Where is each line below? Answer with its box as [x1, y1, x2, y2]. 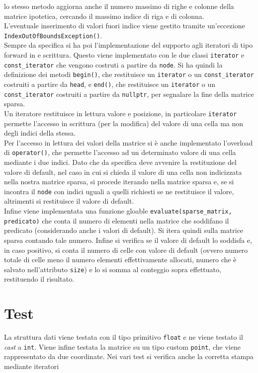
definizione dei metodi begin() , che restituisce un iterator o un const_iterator [4, 69, 254, 79]
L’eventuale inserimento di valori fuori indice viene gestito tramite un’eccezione [4, 20, 245, 31]
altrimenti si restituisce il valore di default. [4, 196, 134, 206]
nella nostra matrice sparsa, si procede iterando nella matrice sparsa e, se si [4, 176, 234, 187]
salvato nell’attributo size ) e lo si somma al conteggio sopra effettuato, [4, 264, 221, 274]
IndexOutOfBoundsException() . [4, 30, 102, 40]
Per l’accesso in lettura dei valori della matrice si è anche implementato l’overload [4, 137, 253, 148]
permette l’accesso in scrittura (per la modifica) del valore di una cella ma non [4, 118, 244, 128]
